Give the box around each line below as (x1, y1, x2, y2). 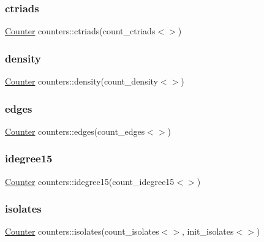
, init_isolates (182, 225, 234, 238)
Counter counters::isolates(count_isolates (5, 225, 159, 238)
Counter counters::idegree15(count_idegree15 (5, 175, 175, 187)
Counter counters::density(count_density (5, 75, 159, 88)
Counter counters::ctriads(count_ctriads (5, 25, 156, 37)
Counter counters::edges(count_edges (5, 124, 145, 137)
